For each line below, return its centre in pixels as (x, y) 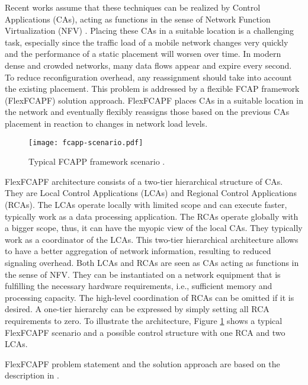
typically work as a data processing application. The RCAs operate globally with (152, 216)
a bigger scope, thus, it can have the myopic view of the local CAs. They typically (154, 228)
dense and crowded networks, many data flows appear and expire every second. (148, 65)
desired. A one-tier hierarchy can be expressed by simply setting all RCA (137, 309)
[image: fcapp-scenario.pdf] (86, 142)
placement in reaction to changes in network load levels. (106, 123)
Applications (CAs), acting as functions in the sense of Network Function (138, 19)
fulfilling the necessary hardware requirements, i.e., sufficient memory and (139, 286)
